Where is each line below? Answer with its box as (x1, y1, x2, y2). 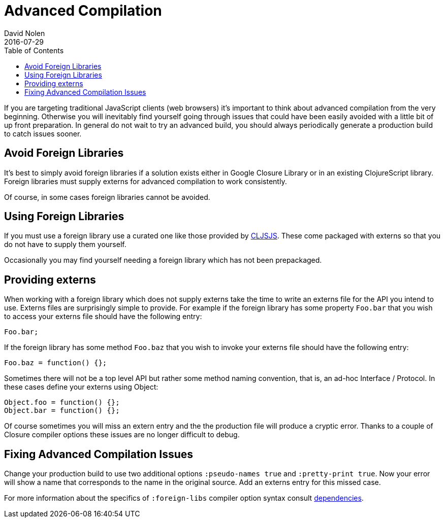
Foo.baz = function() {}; (4, 359, 107, 367)
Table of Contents (4, 46, 64, 55)
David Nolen (4, 28, 45, 38)
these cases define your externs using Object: (4, 382, 158, 392)
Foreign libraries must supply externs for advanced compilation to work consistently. (4, 177, 287, 186)
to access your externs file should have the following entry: (4, 312, 202, 321)
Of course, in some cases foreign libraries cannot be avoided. (4, 192, 210, 201)
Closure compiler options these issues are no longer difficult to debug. (4, 430, 240, 439)
